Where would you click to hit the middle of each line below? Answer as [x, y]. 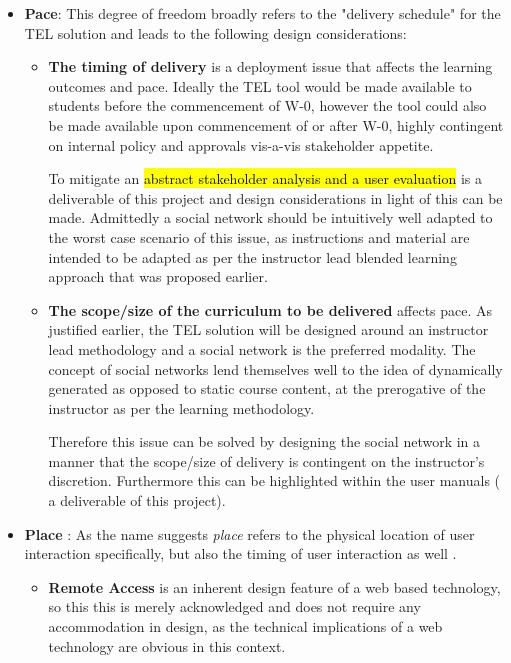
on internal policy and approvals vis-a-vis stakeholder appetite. [241, 144]
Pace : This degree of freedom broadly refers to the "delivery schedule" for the [262, 13]
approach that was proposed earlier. [158, 276]
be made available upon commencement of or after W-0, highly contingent [276, 124]
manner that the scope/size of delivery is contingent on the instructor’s [266, 460]
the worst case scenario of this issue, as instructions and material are [259, 236]
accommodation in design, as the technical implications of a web [245, 626]
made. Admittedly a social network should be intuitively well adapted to [270, 217]
